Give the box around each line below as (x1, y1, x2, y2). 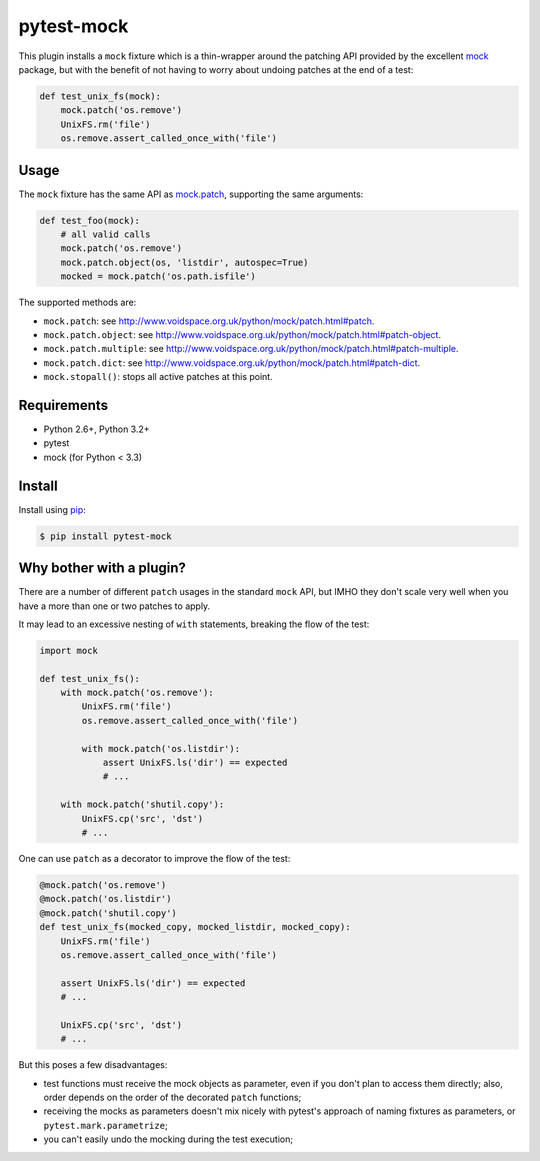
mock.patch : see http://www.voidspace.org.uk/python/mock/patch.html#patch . (43, 315, 375, 327)
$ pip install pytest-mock (39, 530, 172, 542)
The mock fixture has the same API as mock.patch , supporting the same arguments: (18, 188, 364, 200)
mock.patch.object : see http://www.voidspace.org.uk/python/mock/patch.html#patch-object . (43, 328, 442, 340)
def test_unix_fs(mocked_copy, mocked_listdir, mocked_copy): (39, 921, 351, 933)
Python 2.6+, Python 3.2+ (43, 423, 150, 435)
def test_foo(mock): (39, 215, 140, 226)
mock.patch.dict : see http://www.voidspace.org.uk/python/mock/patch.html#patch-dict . (43, 356, 421, 369)
